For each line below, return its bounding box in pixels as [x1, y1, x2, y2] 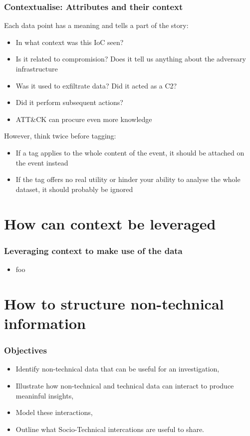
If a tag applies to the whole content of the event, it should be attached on [15, 147, 245, 157]
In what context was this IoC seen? [15, 36, 124, 47]
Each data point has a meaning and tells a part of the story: [4, 20, 189, 30]
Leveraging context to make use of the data [4, 244, 183, 256]
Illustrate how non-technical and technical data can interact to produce [15, 380, 234, 390]
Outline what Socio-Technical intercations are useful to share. [15, 423, 204, 434]
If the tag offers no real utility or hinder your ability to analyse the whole [15, 174, 241, 184]
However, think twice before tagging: [4, 130, 116, 141]
